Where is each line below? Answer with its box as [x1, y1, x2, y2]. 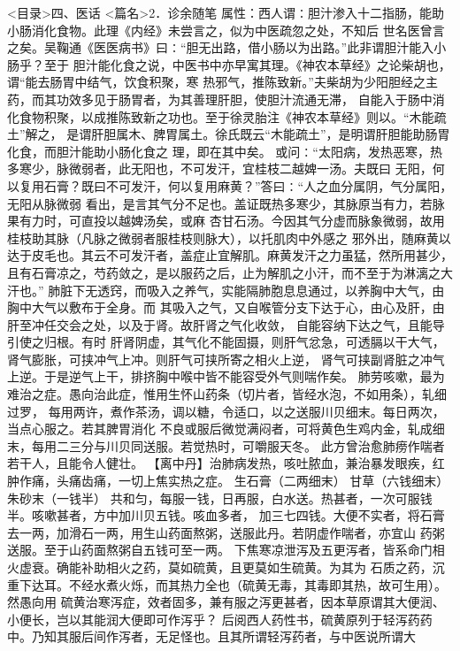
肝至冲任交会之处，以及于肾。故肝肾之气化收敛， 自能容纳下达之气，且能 [7, 315, 433, 333]
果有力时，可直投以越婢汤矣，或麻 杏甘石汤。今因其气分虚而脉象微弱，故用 [7, 211, 445, 230]
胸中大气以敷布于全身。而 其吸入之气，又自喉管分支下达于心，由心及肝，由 [7, 298, 445, 317]
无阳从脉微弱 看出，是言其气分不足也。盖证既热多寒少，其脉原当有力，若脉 [7, 194, 445, 212]
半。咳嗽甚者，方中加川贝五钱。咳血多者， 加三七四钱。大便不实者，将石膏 [7, 506, 445, 525]
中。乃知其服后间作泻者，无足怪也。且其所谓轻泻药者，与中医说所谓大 [7, 627, 416, 646]
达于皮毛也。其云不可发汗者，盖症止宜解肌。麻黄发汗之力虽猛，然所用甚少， [7, 246, 453, 264]
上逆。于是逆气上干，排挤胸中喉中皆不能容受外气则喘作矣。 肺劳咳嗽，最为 [7, 367, 445, 386]
